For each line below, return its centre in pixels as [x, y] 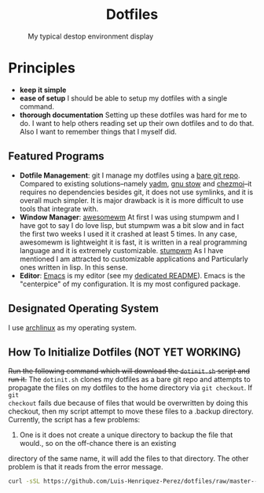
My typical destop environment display [91, 36]
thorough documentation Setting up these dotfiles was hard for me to [133, 115]
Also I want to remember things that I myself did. [98, 131]
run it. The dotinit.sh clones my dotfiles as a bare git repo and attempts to [130, 380]
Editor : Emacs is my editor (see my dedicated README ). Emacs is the [132, 275]
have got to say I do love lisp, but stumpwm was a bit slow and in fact [132, 225]
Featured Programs [56, 156]
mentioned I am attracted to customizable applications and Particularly [134, 259]
